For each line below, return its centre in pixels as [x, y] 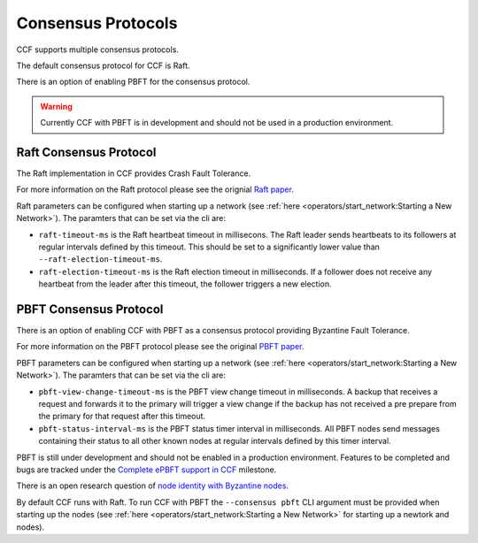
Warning [56, 106]
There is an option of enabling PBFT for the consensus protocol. [133, 82]
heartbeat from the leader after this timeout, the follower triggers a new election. [185, 284]
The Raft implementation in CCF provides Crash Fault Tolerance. [134, 173]
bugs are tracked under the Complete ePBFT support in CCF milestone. [146, 470]
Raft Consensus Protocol [86, 152]
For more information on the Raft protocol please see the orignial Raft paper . [155, 189]
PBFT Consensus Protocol [90, 309]
